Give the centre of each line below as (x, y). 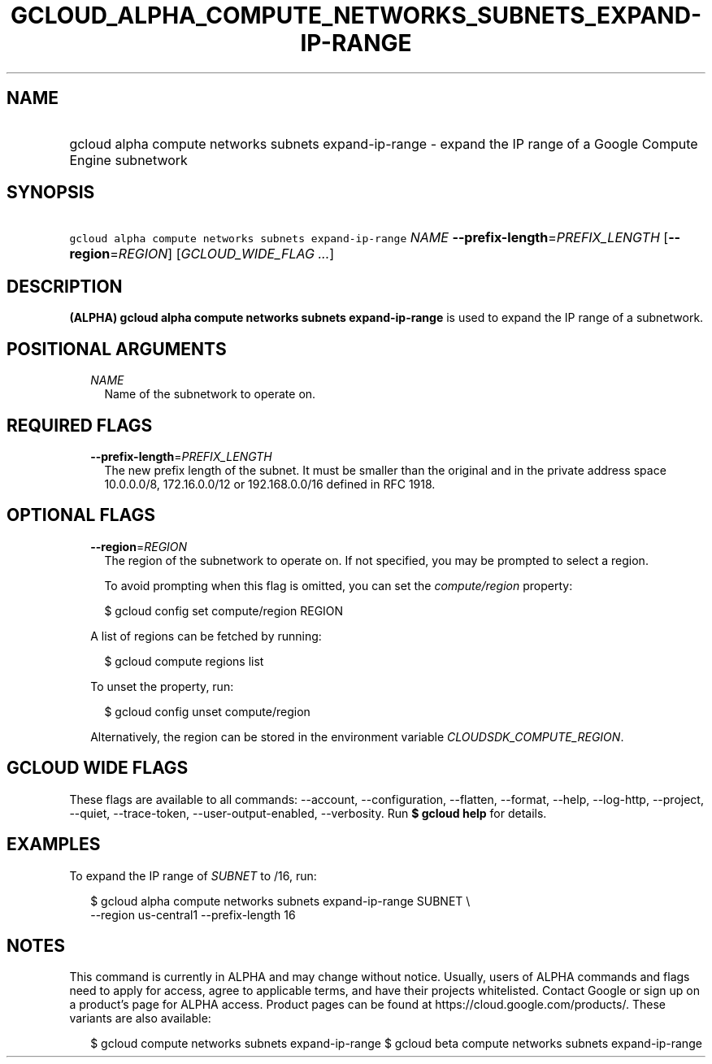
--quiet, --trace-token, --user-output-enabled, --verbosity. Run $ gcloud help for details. (308, 813)
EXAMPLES (54, 845)
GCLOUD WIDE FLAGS (98, 768)
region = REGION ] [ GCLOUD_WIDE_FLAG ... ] (202, 254)
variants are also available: (140, 1018)
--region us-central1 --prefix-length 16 (193, 914)
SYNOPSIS (51, 193)
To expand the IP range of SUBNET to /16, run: (193, 875)
